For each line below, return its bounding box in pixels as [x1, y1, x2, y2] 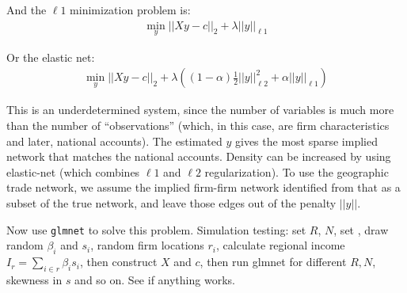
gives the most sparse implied [235, 132, 378, 149]
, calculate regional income [216, 237, 345, 253]
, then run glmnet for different [200, 253, 347, 270]
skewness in [6, 271, 63, 287]
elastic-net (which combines [6, 163, 140, 180]
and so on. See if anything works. [74, 271, 235, 287]
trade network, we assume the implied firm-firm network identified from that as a [6, 179, 401, 196]
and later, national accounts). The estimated [6, 132, 223, 149]
